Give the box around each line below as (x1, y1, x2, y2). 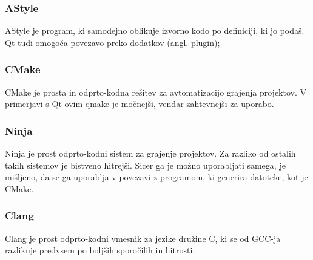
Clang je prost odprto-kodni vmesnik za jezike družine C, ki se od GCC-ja (5, 232, 281, 244)
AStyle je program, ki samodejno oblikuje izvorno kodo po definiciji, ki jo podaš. (5, 24, 305, 37)
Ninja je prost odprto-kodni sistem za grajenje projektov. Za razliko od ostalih (5, 147, 296, 160)
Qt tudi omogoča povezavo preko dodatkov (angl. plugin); (5, 36, 220, 48)
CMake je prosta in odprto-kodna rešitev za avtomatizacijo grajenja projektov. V (5, 85, 306, 98)
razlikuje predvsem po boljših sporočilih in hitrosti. (5, 244, 195, 256)
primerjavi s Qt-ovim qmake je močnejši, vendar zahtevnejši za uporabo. (5, 97, 274, 110)
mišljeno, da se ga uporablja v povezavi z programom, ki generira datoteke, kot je (5, 171, 308, 183)
